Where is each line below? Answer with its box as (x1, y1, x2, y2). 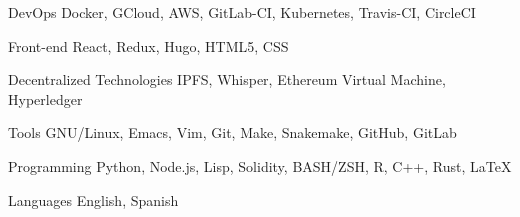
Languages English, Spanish (8, 189, 179, 210)
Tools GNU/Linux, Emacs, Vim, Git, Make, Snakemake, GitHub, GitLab (8, 122, 457, 143)
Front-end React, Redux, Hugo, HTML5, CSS (8, 35, 289, 56)
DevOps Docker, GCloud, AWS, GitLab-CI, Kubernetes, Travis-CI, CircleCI (8, 2, 476, 22)
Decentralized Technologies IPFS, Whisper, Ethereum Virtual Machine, (8, 69, 446, 90)
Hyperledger (8, 88, 83, 109)
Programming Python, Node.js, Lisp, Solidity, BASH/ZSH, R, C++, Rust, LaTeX (8, 155, 512, 176)
